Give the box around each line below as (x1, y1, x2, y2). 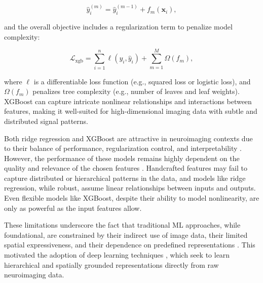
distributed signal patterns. (4, 115, 89, 126)
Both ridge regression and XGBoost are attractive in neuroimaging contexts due (4, 133, 253, 143)
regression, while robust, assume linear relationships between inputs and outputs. (4, 182, 256, 193)
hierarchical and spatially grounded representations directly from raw (4, 259, 219, 270)
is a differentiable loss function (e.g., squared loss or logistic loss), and (33, 76, 251, 86)
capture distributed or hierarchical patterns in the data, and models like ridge (4, 172, 246, 183)
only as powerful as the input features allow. (4, 202, 142, 213)
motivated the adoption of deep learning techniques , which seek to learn (4, 249, 230, 260)
